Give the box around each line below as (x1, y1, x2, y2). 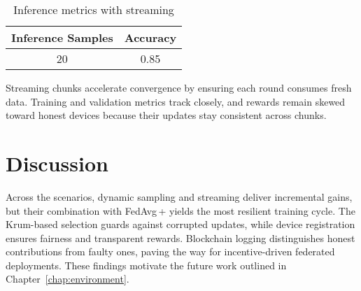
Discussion (6, 148, 108, 177)
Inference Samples (11, 29, 113, 45)
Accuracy (124, 29, 177, 45)
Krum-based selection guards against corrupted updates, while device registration (6, 217, 355, 232)
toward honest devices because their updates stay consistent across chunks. (6, 108, 327, 122)
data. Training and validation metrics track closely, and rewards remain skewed (6, 94, 346, 108)
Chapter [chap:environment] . (6, 271, 129, 286)
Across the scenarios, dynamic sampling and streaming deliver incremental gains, (6, 189, 353, 204)
